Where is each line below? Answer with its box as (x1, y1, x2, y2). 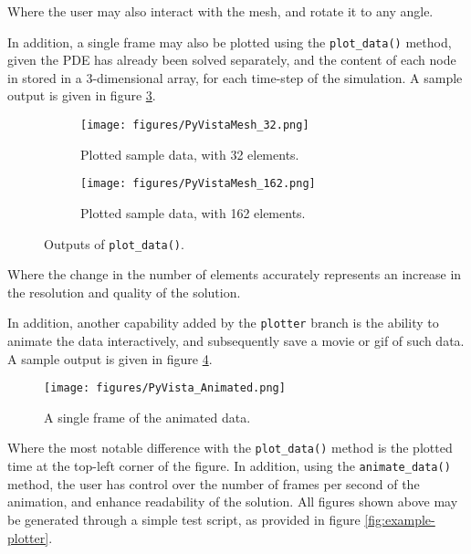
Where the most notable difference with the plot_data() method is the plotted (7, 438, 453, 457)
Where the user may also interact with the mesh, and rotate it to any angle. (7, 2, 434, 20)
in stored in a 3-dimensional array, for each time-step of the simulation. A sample (7, 68, 463, 87)
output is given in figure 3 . (7, 86, 156, 105)
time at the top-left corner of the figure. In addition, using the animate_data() (7, 456, 451, 476)
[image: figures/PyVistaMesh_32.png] (80, 119, 309, 132)
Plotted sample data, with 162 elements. (80, 203, 306, 222)
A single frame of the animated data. (44, 407, 251, 426)
